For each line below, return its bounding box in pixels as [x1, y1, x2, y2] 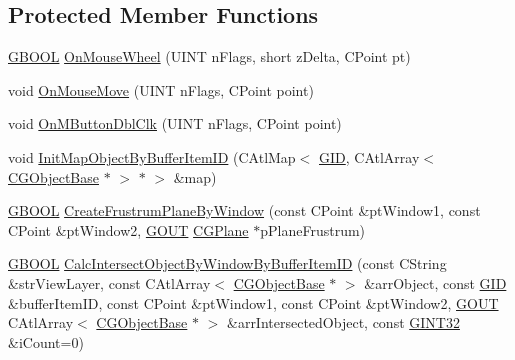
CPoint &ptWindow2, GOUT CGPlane [8, 219, 249, 240]
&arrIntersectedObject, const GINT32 [227, 312, 460, 333]
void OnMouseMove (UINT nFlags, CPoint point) [8, 79, 314, 100]
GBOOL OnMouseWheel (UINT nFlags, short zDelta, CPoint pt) [8, 46, 411, 67]
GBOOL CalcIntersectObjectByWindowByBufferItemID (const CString [8, 253, 447, 274]
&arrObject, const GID [364, 272, 507, 293]
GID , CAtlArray [319, 146, 420, 167]
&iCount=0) [8, 331, 84, 352]
